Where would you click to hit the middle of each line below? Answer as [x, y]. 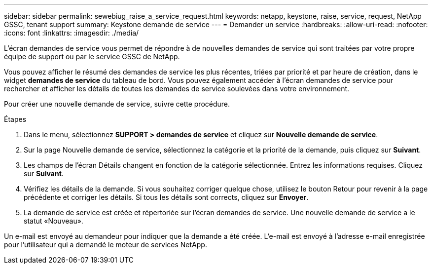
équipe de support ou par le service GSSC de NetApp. [92, 57]
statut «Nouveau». [54, 221]
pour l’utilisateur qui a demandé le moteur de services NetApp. [106, 245]
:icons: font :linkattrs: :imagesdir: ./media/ [72, 33]
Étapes [15, 119]
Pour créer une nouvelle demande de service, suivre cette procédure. [117, 104]
